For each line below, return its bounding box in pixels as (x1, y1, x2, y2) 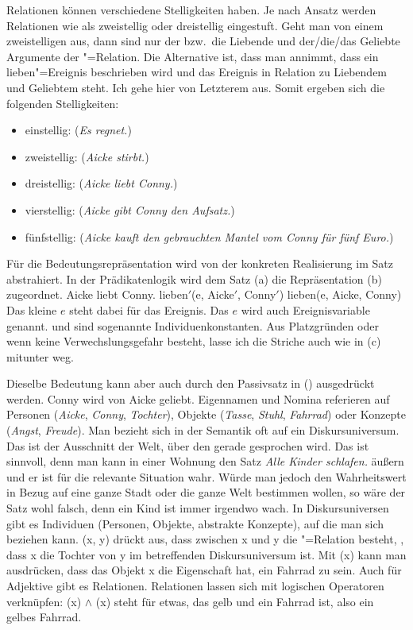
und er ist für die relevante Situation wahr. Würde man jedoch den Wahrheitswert (6, 468, 407, 485)
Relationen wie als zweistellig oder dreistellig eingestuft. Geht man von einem (6, 17, 384, 33)
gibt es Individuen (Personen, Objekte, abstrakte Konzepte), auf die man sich (6, 515, 384, 531)
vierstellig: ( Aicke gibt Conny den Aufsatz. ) (25, 201, 235, 218)
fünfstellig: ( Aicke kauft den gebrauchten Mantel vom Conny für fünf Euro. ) (25, 228, 394, 245)
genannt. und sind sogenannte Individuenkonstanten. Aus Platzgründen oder (6, 317, 379, 334)
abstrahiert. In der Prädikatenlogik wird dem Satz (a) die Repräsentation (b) (6, 270, 382, 287)
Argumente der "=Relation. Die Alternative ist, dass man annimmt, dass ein (6, 48, 379, 64)
